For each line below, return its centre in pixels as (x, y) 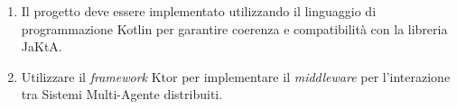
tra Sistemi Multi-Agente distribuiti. (122, 94)
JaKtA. (42, 46)
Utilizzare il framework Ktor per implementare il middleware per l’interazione (236, 76)
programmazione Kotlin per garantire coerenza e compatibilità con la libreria (234, 28)
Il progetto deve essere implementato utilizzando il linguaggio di (199, 11)
